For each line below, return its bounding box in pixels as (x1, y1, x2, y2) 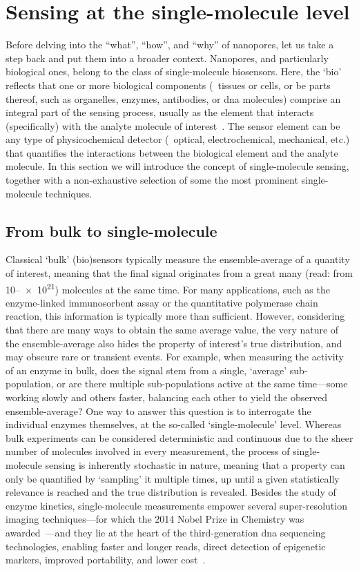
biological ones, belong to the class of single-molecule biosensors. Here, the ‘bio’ (6, 64, 342, 79)
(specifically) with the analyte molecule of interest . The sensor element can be (6, 118, 340, 133)
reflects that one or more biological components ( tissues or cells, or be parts (6, 77, 331, 92)
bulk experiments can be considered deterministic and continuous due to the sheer (6, 430, 353, 445)
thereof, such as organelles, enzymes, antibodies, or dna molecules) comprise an (6, 91, 341, 106)
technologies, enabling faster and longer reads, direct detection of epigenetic (6, 539, 326, 553)
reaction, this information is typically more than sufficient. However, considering (6, 309, 345, 323)
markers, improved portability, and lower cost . (6, 552, 206, 567)
